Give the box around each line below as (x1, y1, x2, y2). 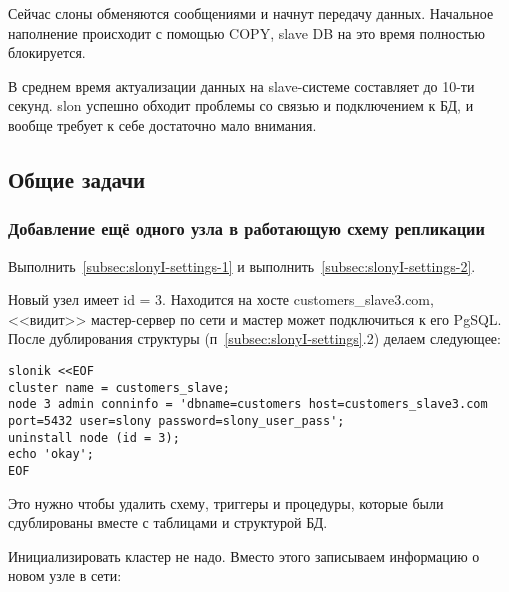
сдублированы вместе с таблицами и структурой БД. (8, 512, 328, 533)
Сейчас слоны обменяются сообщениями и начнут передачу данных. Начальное (8, 3, 494, 23)
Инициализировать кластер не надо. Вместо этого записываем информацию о (8, 545, 480, 566)
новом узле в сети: (8, 565, 122, 586)
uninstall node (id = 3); (8, 430, 180, 445)
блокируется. (8, 42, 86, 63)
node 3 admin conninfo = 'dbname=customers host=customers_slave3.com (8, 397, 488, 412)
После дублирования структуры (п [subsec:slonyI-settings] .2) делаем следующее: (8, 328, 501, 349)
